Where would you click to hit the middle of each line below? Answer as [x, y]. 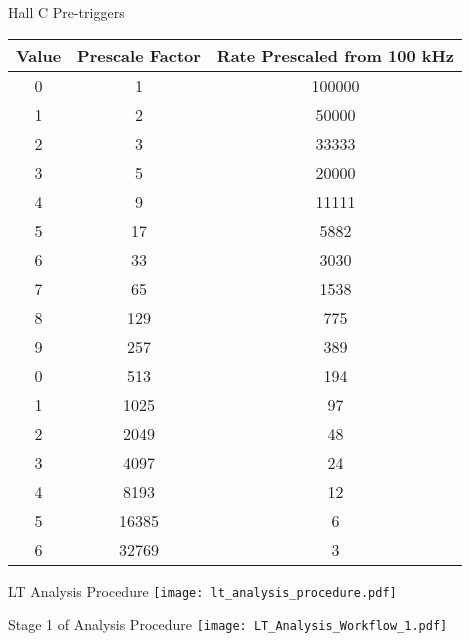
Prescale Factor [139, 55]
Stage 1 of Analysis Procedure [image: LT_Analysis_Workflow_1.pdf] [228, 624]
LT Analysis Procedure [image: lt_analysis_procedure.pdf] [202, 590]
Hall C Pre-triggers [66, 12]
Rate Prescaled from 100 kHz [335, 55]
